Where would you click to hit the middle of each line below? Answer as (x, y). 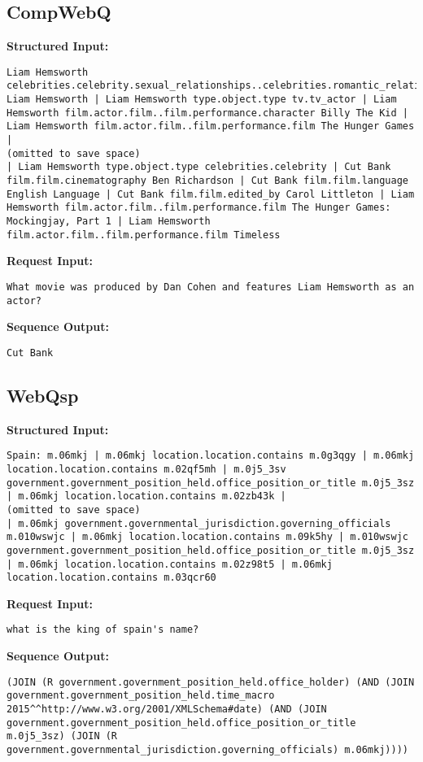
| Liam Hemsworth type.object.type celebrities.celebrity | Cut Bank (199, 167)
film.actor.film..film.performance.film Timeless (144, 235)
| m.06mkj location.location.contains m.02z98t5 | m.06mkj (170, 564)
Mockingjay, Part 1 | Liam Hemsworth (109, 222)
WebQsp (43, 395)
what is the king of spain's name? (103, 630)
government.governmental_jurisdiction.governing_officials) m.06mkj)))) (207, 749)
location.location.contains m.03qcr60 (111, 578)
